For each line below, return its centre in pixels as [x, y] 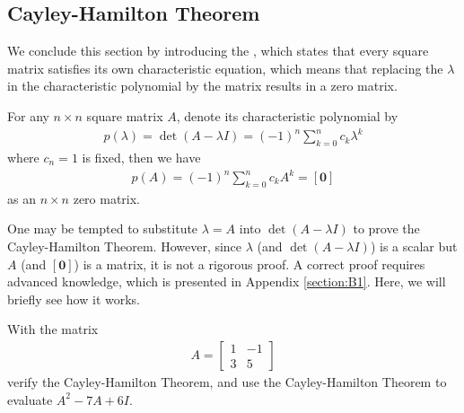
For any [28, 115]
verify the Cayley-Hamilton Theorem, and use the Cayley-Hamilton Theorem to [227, 382]
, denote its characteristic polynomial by [287, 115]
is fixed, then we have [141, 157]
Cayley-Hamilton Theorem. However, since [125, 246]
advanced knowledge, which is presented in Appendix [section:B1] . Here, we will [227, 281]
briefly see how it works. [74, 299]
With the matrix [53, 329]
